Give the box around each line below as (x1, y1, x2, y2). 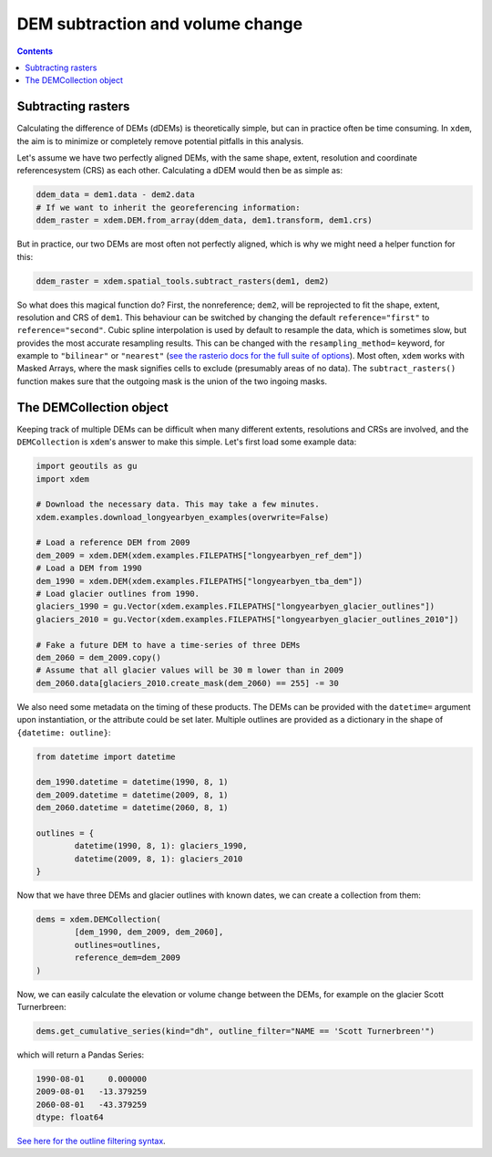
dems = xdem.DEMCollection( (36, 914, 161, 925)
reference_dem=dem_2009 (74, 953, 181, 963)
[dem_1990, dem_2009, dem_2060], (74, 927, 224, 937)
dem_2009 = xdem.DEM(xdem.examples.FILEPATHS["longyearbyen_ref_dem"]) (36, 550, 364, 560)
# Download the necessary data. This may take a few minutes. (36, 499, 320, 510)
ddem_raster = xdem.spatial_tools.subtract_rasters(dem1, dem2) (36, 276, 330, 287)
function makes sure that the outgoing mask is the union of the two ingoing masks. (16, 375, 328, 387)
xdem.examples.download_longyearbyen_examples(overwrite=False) (36, 512, 330, 522)
